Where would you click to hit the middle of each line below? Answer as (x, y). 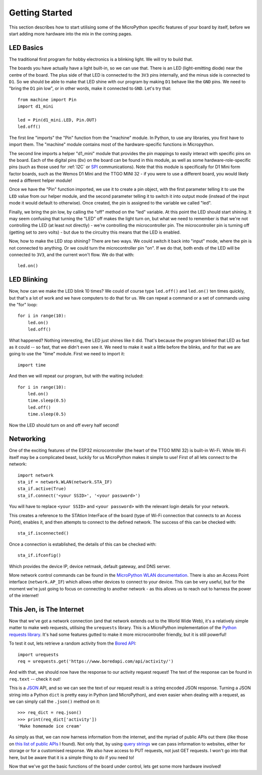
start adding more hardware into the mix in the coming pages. (71, 33)
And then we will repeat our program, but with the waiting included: (76, 376)
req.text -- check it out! (35, 679)
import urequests (38, 655)
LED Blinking (28, 279)
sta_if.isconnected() (43, 533)
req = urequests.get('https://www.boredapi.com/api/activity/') (96, 661)
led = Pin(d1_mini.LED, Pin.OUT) (57, 120)
